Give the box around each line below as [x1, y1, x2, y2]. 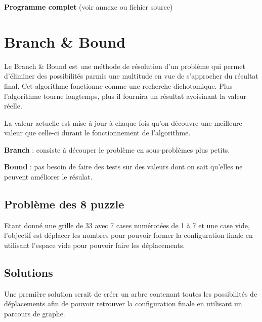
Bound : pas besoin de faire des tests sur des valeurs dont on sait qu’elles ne [4, 161, 243, 172]
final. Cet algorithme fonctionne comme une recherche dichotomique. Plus [4, 80, 233, 91]
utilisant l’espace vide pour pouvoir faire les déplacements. [4, 240, 185, 251]
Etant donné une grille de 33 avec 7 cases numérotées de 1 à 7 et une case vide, [4, 220, 250, 230]
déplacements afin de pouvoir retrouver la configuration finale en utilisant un [4, 298, 242, 309]
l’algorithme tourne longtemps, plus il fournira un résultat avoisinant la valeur [4, 90, 246, 101]
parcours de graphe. [4, 308, 65, 319]
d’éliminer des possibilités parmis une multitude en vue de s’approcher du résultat [4, 70, 258, 81]
